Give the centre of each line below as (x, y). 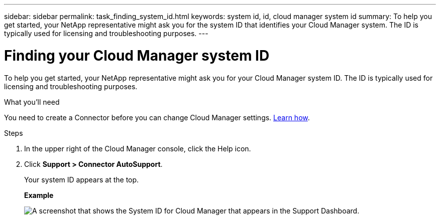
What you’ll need (32, 102)
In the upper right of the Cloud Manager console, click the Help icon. (138, 148)
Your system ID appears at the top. (82, 179)
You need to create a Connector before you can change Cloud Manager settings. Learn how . (157, 117)
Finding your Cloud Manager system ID (137, 55)
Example (39, 195)
